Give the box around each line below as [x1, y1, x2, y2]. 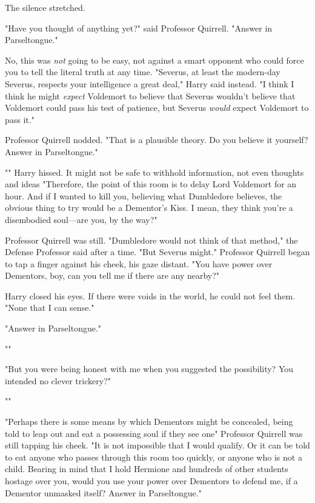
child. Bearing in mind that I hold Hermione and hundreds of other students [5, 462, 288, 475]
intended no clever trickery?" [5, 374, 111, 387]
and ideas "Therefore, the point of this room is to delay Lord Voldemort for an [5, 178, 297, 190]
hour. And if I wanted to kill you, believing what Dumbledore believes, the [5, 189, 282, 202]
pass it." [5, 113, 35, 125]
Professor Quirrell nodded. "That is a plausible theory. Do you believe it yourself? [5, 133, 308, 146]
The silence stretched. [5, 1, 85, 13]
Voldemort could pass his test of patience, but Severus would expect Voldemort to [5, 101, 309, 114]
